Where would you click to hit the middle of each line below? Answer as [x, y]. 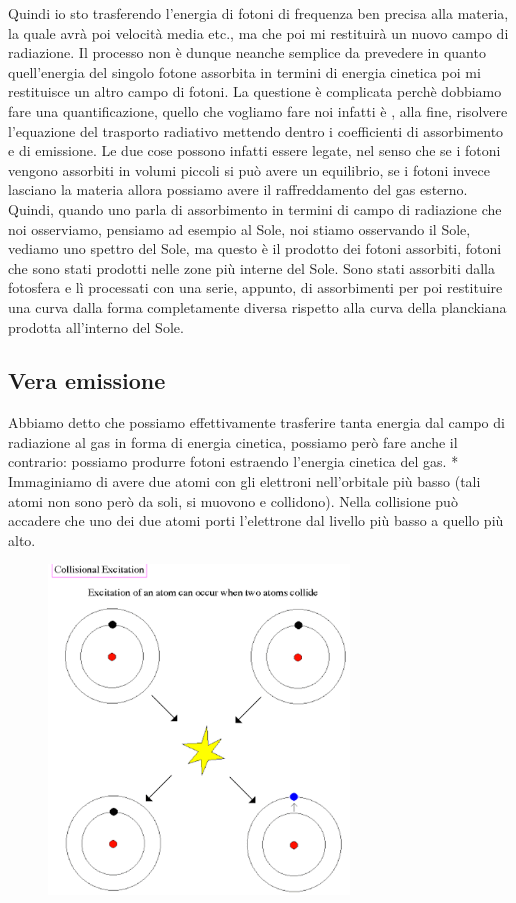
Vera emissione [87, 380]
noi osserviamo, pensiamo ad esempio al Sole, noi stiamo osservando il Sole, [239, 228]
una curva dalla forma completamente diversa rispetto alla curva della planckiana [257, 306]
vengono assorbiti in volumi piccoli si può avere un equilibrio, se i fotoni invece [249, 169]
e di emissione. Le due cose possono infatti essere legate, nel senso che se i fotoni [254, 150]
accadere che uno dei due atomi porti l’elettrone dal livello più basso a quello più [256, 520]
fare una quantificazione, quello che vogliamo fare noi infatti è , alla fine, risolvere [258, 110]
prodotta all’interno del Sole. [96, 326]
